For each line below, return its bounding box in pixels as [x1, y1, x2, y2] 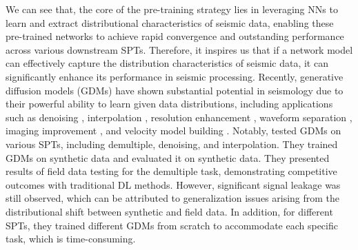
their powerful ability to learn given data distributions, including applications [6, 96, 333, 111]
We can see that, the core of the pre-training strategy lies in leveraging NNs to [6, 2, 338, 16]
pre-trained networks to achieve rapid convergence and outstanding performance [6, 29, 344, 43]
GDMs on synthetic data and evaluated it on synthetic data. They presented [6, 150, 330, 165]
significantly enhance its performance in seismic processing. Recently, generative [6, 69, 344, 83]
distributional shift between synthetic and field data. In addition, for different [6, 204, 333, 218]
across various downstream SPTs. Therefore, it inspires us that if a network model [6, 42, 353, 56]
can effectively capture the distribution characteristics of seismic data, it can [6, 56, 328, 70]
